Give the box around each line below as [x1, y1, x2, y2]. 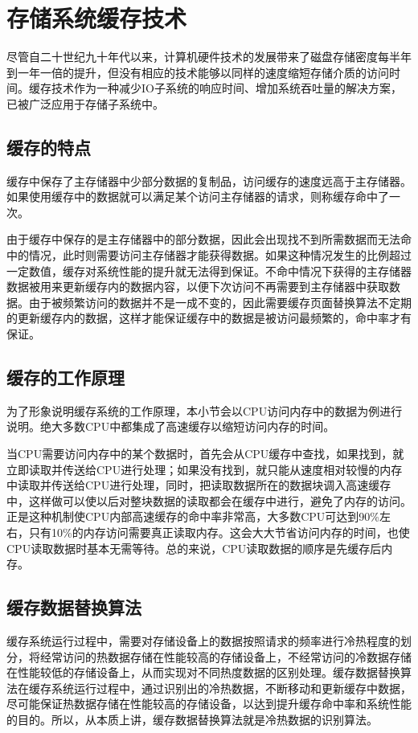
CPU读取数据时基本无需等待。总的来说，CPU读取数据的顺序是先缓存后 [6, 539, 382, 556]
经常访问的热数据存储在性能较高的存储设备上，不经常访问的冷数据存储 [39, 648, 412, 665]
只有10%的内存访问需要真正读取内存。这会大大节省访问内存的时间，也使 [28, 524, 410, 540]
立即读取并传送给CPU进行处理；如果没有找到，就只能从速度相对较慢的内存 [6, 461, 403, 477]
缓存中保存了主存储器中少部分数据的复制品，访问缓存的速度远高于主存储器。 [6, 172, 412, 189]
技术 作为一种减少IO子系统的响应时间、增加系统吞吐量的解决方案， [51, 80, 402, 96]
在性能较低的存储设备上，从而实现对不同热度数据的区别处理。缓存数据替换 [6, 664, 400, 681]
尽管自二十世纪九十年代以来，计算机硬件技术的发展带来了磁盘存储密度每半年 [6, 48, 412, 65]
